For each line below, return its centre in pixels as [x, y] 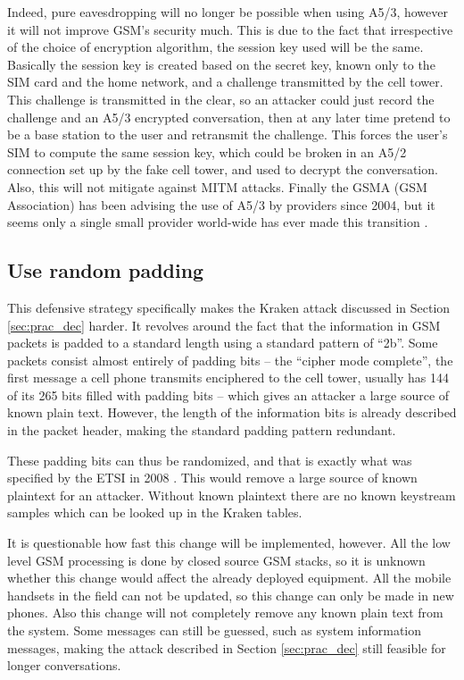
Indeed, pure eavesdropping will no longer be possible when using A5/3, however [228, 12]
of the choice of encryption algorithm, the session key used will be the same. [215, 47]
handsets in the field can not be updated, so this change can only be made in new [231, 595]
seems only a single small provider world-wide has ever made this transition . [218, 222]
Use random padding [106, 270]
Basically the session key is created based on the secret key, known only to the [221, 64]
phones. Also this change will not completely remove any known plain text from [225, 613]
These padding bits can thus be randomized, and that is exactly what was [210, 460]
